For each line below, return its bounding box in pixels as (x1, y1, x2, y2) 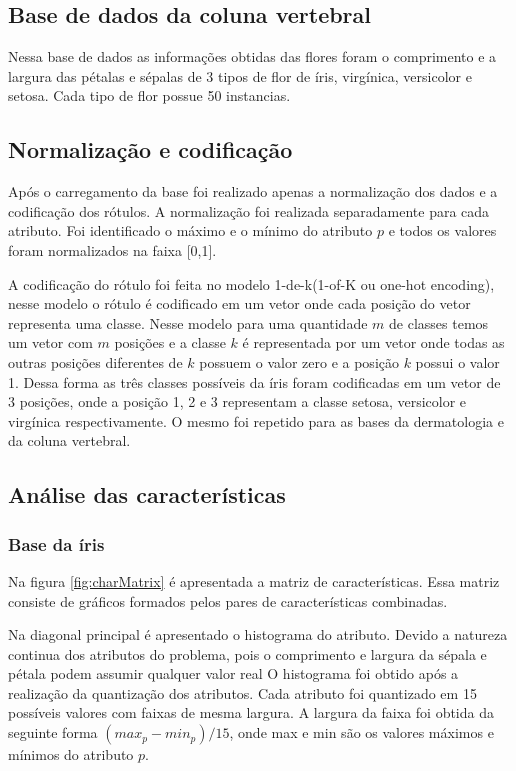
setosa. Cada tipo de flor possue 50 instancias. (8, 85, 291, 106)
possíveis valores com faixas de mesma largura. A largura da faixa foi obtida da (8, 702, 494, 723)
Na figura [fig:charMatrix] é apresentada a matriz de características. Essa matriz (8, 570, 500, 591)
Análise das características (8, 479, 286, 510)
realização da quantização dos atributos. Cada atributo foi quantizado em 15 (8, 682, 477, 703)
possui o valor (415, 351, 500, 372)
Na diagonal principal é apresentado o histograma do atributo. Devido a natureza (8, 624, 508, 645)
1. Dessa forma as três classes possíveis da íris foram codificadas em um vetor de (8, 371, 501, 392)
